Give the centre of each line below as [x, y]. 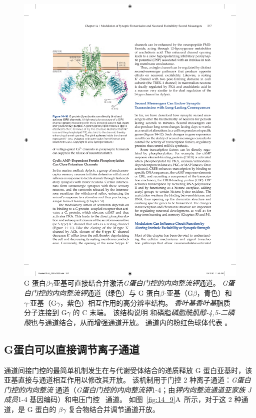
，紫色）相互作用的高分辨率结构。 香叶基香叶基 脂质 [145, 302]
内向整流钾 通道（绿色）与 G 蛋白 [106, 292]
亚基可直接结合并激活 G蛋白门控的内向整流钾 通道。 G [140, 283]
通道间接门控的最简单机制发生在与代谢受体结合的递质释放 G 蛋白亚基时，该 [128, 370]
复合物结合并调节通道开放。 [114, 409]
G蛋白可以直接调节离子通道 [72, 349]
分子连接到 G [45, 312]
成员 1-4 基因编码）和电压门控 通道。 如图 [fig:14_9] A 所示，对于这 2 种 [123, 399]
